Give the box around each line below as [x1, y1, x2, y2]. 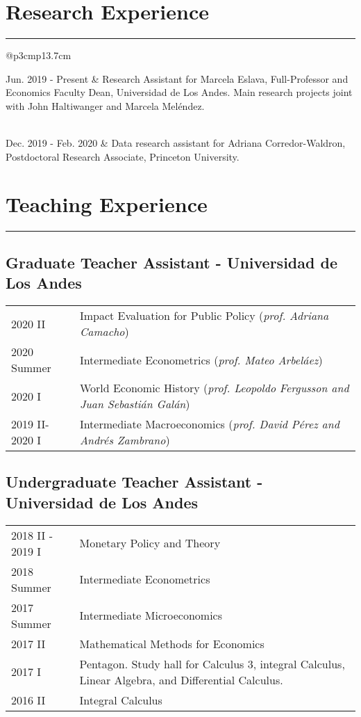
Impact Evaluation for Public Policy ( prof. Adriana [79, 307, 329, 323]
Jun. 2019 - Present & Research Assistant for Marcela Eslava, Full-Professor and [6, 71, 349, 86]
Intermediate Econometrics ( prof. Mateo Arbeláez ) [79, 351, 323, 368]
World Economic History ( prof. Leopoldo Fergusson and [79, 380, 349, 396]
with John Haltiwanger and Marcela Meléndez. [6, 98, 205, 113]
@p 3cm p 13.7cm [6, 48, 72, 63]
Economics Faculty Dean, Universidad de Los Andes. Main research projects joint [6, 85, 353, 99]
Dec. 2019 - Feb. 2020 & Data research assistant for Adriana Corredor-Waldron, [6, 136, 346, 150]
